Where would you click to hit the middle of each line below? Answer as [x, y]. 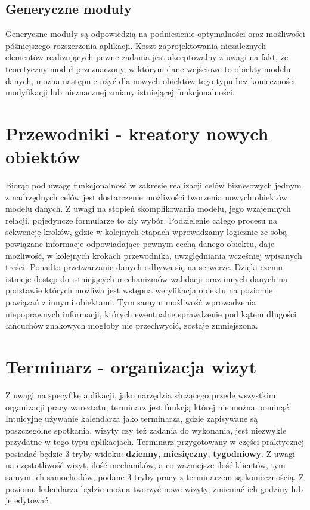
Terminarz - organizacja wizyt [131, 366]
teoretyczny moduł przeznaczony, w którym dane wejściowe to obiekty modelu [148, 68]
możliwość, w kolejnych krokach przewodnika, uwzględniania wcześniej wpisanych [154, 255]
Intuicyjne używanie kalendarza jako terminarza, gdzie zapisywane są [132, 418]
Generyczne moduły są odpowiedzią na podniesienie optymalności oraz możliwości [155, 34]
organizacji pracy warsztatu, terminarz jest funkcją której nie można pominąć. [148, 407]
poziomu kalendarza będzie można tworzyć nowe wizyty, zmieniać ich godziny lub [154, 488]
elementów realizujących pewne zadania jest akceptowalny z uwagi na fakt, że [147, 57]
